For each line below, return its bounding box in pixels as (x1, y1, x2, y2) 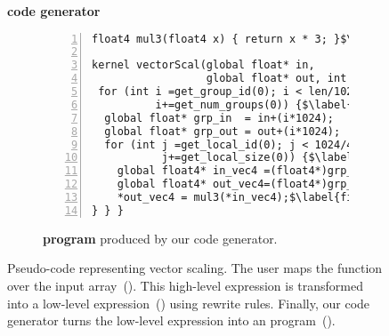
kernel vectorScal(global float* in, (92, 59, 315, 72)
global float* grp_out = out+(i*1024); (104, 124, 341, 138)
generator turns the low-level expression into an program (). (7, 311, 336, 330)
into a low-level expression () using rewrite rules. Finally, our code (7, 293, 370, 312)
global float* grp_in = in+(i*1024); (104, 111, 335, 124)
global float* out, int (206, 72, 347, 85)
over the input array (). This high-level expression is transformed (7, 276, 364, 295)
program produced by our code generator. (43, 228, 278, 247)
